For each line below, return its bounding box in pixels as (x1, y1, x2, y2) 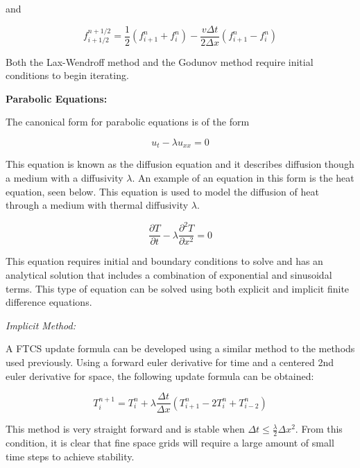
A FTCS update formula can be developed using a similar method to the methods (6, 341, 355, 356)
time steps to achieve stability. (6, 449, 135, 463)
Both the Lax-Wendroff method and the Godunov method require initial (6, 54, 314, 69)
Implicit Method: (6, 318, 76, 332)
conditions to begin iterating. (6, 68, 129, 83)
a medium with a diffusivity (6, 171, 123, 185)
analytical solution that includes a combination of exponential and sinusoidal (6, 268, 332, 282)
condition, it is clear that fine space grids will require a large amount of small (6, 435, 334, 450)
